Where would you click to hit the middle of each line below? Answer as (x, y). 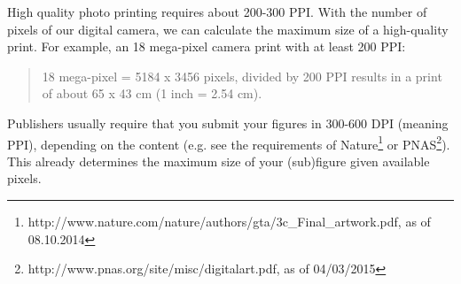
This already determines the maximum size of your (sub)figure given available (219, 161)
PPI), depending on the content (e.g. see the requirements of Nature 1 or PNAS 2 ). (229, 142)
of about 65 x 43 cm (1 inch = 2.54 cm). (152, 93)
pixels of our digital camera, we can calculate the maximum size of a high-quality (228, 29)
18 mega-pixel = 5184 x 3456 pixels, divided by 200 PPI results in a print (242, 76)
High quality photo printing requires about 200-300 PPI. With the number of (217, 12)
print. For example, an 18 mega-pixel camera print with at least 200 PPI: (207, 46)
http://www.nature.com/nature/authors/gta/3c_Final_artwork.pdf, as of (229, 221)
